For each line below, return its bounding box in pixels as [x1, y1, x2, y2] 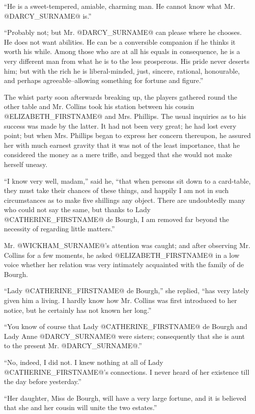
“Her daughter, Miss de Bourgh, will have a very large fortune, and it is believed [4, 392, 247, 403]
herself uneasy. [4, 159, 48, 169]
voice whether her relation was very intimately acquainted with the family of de [4, 259, 244, 270]
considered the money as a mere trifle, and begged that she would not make [4, 149, 232, 160]
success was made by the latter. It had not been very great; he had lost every [4, 120, 236, 131]
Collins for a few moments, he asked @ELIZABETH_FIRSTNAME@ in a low [4, 249, 240, 260]
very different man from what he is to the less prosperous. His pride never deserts [4, 55, 250, 66]
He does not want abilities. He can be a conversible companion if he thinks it [4, 36, 236, 47]
